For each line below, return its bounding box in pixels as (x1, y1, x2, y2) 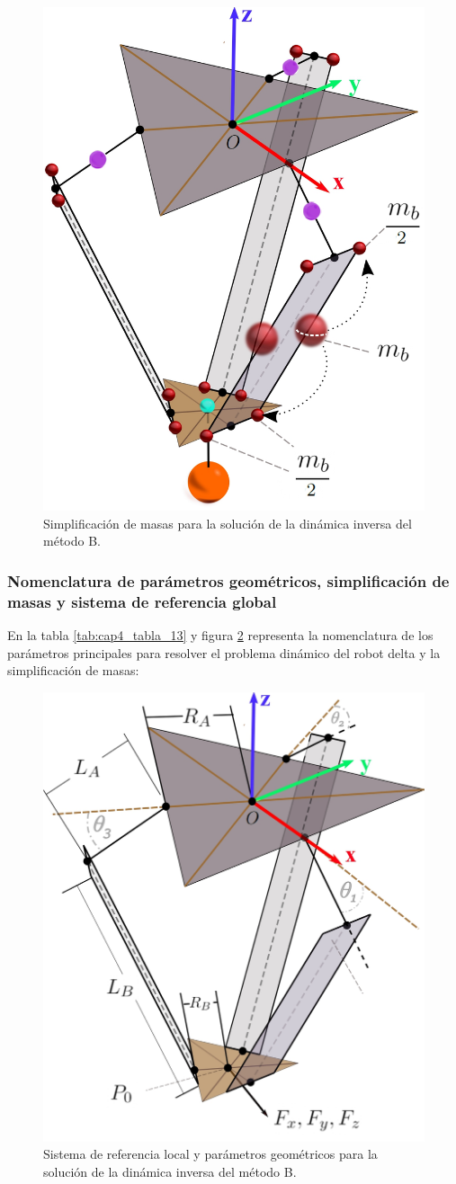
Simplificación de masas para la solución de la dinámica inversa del (43, 513, 412, 532)
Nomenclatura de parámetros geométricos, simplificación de (7, 569, 450, 592)
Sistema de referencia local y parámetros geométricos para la (43, 1144, 378, 1163)
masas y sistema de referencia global (7, 590, 277, 612)
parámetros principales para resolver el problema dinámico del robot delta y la (7, 643, 441, 662)
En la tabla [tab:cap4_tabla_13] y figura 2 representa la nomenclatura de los (7, 626, 434, 645)
